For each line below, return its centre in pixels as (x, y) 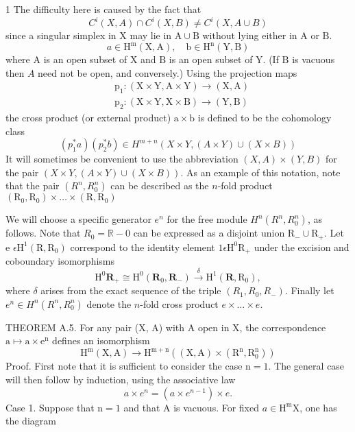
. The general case (306, 366)
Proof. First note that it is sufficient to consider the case (124, 366)
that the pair (33, 185)
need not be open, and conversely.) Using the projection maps (168, 72)
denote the (109, 303)
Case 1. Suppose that (50, 407)
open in (213, 327)
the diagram (31, 421)
